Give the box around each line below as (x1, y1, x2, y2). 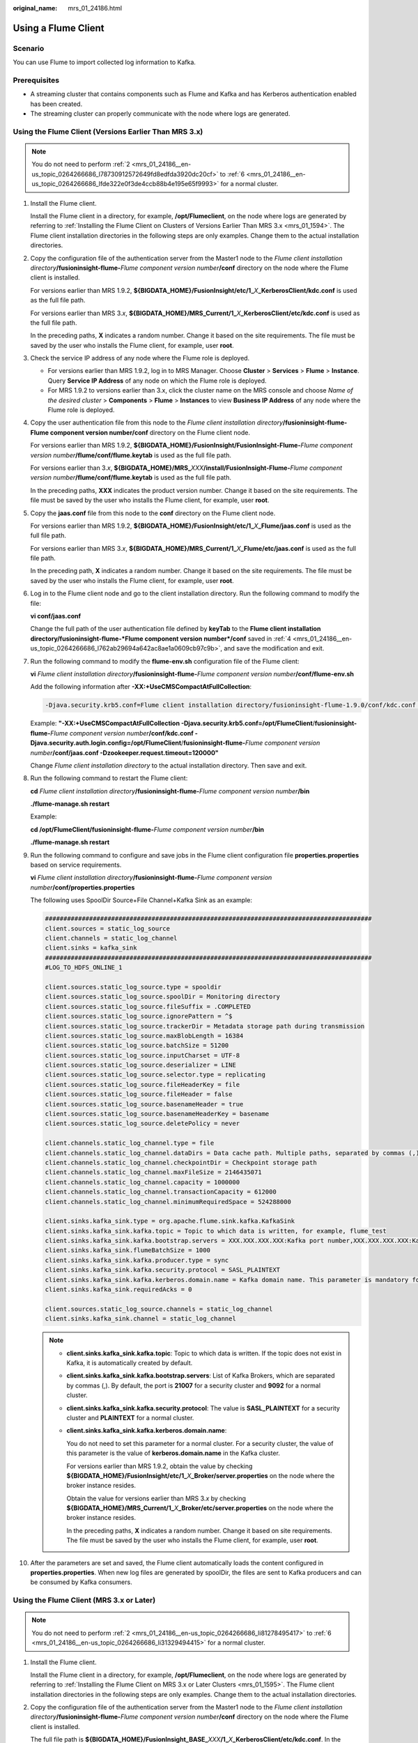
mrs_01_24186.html (68, 4, 122, 12)
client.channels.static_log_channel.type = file (45, 1139, 215, 1147)
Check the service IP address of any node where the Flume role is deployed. (30, 354, 250, 363)
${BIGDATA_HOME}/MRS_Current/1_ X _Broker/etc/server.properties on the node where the (66, 1504, 334, 1512)
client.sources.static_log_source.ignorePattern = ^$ (45, 1012, 233, 1021)
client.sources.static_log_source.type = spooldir (45, 983, 222, 991)
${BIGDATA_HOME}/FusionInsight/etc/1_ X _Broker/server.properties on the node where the (66, 1471, 335, 1479)
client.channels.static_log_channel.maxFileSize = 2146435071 (45, 1169, 262, 1176)
